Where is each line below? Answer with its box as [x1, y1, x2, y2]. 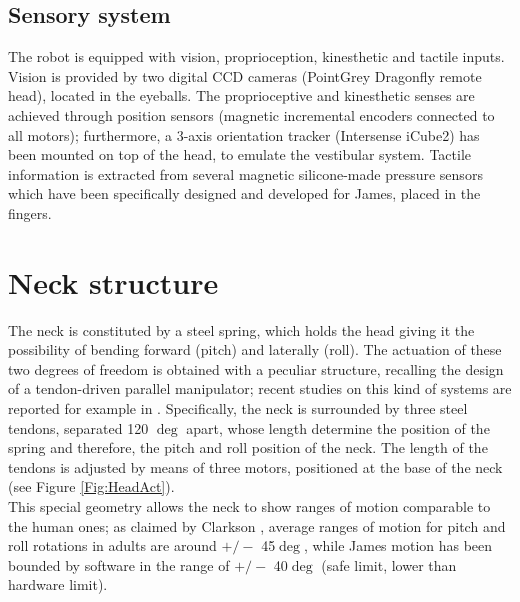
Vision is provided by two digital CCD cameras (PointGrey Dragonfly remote [8, 65, 482, 86]
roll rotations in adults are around [8, 535, 217, 556]
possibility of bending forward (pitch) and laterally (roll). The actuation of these [8, 339, 502, 360]
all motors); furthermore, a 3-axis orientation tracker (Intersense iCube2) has [8, 124, 480, 145]
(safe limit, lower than [321, 554, 457, 575]
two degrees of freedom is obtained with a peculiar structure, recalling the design [8, 358, 504, 379]
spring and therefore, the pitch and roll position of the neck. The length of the [8, 437, 488, 458]
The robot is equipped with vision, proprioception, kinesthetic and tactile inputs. [8, 46, 505, 67]
